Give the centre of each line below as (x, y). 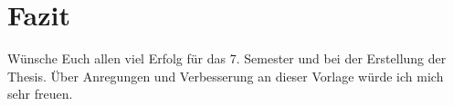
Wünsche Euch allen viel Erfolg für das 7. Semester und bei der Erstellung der (227, 58)
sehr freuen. (40, 94)
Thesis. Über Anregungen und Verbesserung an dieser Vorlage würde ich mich (226, 76)
